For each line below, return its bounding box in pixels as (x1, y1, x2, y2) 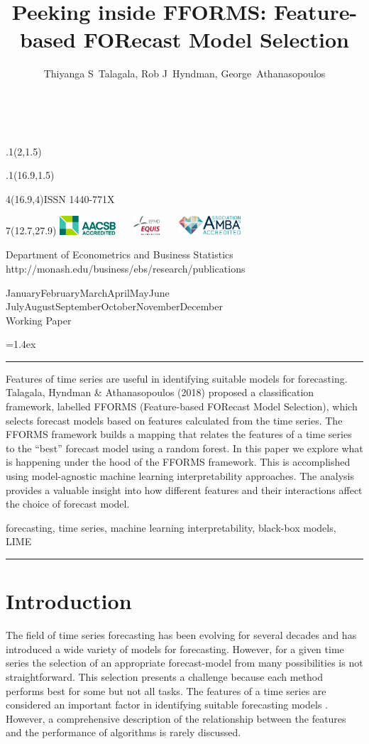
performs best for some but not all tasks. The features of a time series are (6, 683, 326, 698)
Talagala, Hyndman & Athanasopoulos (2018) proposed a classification (6, 385, 314, 400)
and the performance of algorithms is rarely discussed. (6, 725, 241, 740)
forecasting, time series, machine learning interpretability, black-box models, (6, 520, 336, 535)
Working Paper (6, 312, 72, 327)
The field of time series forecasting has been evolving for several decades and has (6, 628, 357, 642)
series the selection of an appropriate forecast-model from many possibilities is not (6, 655, 363, 670)
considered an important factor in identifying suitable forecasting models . (6, 697, 328, 712)
